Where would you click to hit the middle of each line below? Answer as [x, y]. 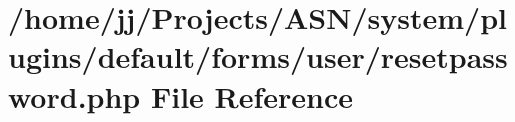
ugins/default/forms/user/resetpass [258, 56]
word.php [74, 95]
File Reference [252, 95]
